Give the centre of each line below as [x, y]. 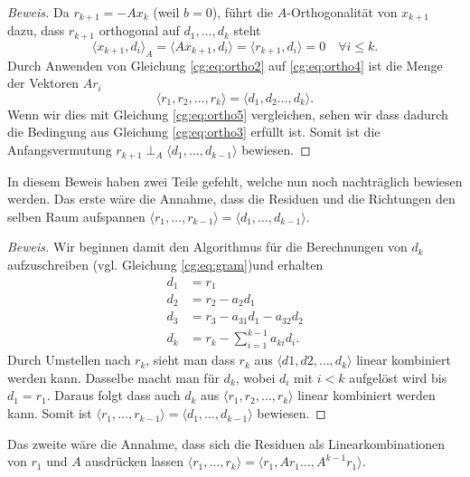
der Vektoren [43, 83]
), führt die [243, 12]
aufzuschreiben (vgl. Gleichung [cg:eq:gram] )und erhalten [165, 264]
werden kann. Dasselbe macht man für [113, 377]
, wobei [255, 377]
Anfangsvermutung [60, 150]
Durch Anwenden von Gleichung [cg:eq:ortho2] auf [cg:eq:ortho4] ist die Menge [225, 65]
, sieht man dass [190, 360]
